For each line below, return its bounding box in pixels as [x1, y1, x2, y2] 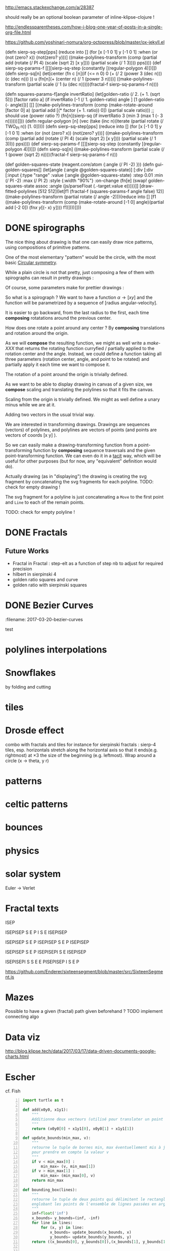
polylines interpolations [5, 643, 107, 655]
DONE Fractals [5, 526, 68, 538]
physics [5, 845, 39, 856]
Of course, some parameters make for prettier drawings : [5, 284, 124, 290]
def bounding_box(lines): [22, 1187, 77, 1192]
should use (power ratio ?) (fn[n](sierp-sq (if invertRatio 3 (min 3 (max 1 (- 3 [5, 112, 163, 119]
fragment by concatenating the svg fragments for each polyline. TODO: [5, 478, 154, 484]
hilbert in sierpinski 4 [12, 571, 57, 577]
